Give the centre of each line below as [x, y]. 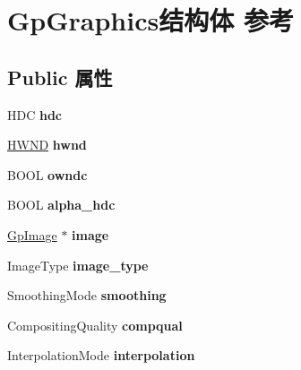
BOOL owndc [47, 174]
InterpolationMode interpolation [101, 355]
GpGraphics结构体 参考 [150, 20]
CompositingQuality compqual [95, 325]
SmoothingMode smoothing [87, 295]
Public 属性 [60, 77]
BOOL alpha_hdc [61, 205]
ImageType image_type [78, 265]
